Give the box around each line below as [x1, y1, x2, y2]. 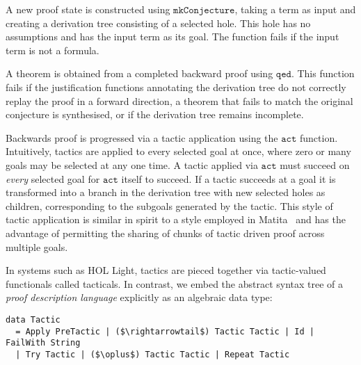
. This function [291, 66, 355, 81]
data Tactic [6, 314, 61, 325]
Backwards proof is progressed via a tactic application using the [6, 130, 278, 145]
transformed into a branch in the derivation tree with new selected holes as [6, 185, 326, 200]
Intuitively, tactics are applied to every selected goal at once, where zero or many [6, 144, 351, 159]
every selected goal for [6, 171, 100, 186]
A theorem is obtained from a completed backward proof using [6, 66, 273, 81]
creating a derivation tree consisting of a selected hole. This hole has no [6, 15, 311, 30]
